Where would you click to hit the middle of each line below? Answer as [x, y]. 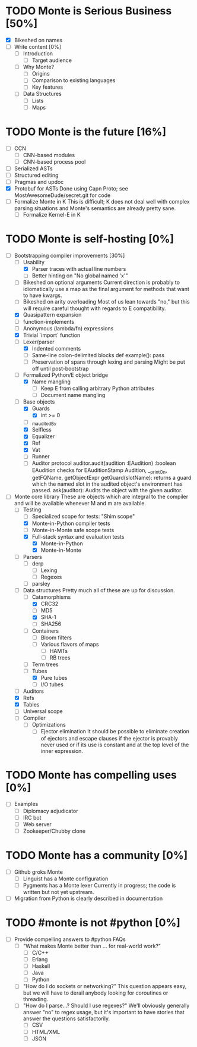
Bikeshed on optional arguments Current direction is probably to [101, 282]
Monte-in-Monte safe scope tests [73, 530]
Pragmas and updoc [39, 182]
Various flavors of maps [70, 644]
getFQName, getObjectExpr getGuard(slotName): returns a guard [112, 478]
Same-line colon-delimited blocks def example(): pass [98, 355]
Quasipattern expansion [52, 315]
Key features [47, 87]
